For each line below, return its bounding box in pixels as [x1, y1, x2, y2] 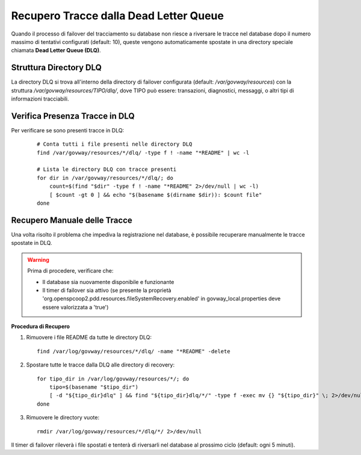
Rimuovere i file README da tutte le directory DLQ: [26, 334, 152, 341]
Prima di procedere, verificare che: [27, 267, 114, 274]
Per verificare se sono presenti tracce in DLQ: [11, 126, 125, 134]
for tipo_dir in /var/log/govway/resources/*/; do [37, 375, 190, 382]
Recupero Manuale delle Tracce [11, 215, 132, 225]
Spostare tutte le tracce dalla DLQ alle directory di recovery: [26, 361, 174, 368]
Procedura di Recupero [11, 323, 70, 330]
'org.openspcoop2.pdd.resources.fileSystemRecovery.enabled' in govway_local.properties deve [42, 295, 281, 302]
